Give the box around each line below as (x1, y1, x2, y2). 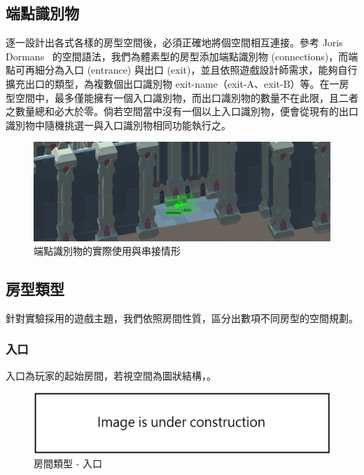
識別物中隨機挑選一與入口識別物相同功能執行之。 (6, 117, 231, 132)
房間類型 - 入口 (34, 456, 102, 471)
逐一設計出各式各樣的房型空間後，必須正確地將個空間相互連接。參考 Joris (6, 35, 343, 50)
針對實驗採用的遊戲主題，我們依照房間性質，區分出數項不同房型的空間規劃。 (6, 310, 358, 325)
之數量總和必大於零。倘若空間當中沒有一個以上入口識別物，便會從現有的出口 (6, 104, 358, 119)
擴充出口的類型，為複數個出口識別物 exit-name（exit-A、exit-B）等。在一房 (6, 76, 349, 91)
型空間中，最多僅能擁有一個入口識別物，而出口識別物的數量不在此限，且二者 (6, 90, 358, 105)
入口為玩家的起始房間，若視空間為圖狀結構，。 (6, 368, 216, 382)
